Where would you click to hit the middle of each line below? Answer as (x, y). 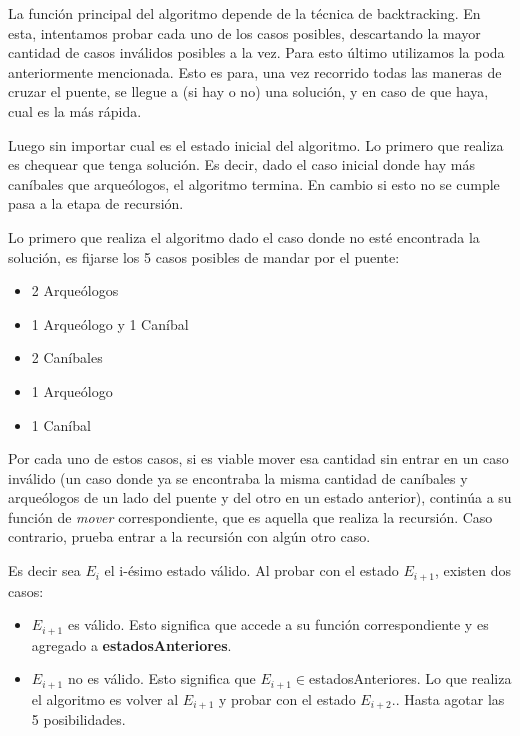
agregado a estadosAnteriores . (131, 644)
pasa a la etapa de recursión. (96, 203)
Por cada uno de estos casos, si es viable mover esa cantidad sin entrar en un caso (258, 458)
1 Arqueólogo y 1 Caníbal (110, 323)
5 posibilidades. (78, 719)
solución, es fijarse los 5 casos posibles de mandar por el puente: (204, 256)
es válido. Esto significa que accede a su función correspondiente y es (278, 624)
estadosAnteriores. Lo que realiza (410, 678)
